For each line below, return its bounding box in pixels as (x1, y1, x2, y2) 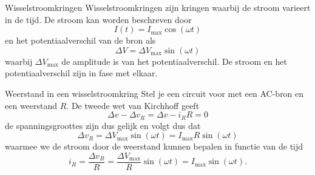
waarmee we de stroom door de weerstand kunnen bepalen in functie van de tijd (5, 140, 303, 153)
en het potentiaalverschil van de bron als (5, 34, 156, 47)
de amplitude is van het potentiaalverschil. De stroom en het (61, 54, 287, 67)
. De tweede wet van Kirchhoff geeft (66, 99, 200, 111)
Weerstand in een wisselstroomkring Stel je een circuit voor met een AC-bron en (5, 87, 304, 99)
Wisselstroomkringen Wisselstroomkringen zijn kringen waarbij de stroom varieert (5, 1, 311, 13)
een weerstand (5, 99, 58, 111)
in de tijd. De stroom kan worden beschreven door (5, 13, 192, 25)
